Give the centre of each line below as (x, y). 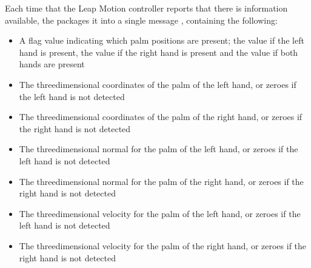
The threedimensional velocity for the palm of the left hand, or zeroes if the (160, 213)
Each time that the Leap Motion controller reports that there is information (146, 8)
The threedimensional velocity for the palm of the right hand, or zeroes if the (163, 245)
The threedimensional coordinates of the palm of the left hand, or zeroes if (158, 84)
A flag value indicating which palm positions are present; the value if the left (162, 40)
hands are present (52, 64)
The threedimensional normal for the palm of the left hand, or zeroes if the (159, 149)
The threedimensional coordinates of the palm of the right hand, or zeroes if (161, 117)
